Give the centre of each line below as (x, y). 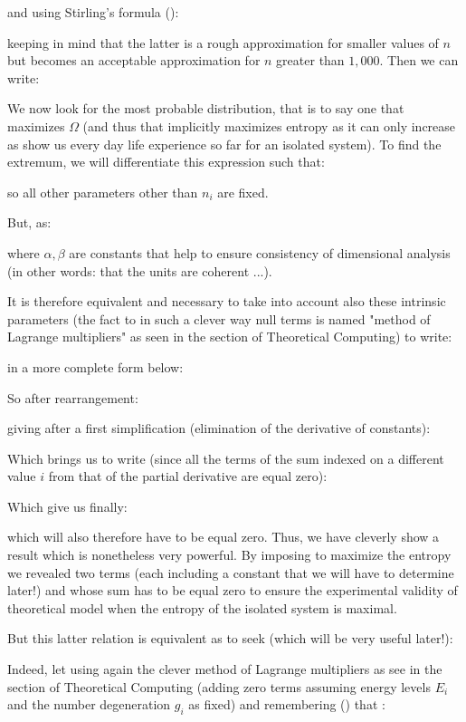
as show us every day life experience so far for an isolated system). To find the (224, 144)
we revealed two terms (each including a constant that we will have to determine (231, 572)
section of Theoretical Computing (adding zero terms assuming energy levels (219, 686)
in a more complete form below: (95, 366)
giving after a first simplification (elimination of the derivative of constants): (219, 428)
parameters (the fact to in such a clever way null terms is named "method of (219, 318)
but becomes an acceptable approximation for (134, 60)
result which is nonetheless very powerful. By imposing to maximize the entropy (229, 555)
